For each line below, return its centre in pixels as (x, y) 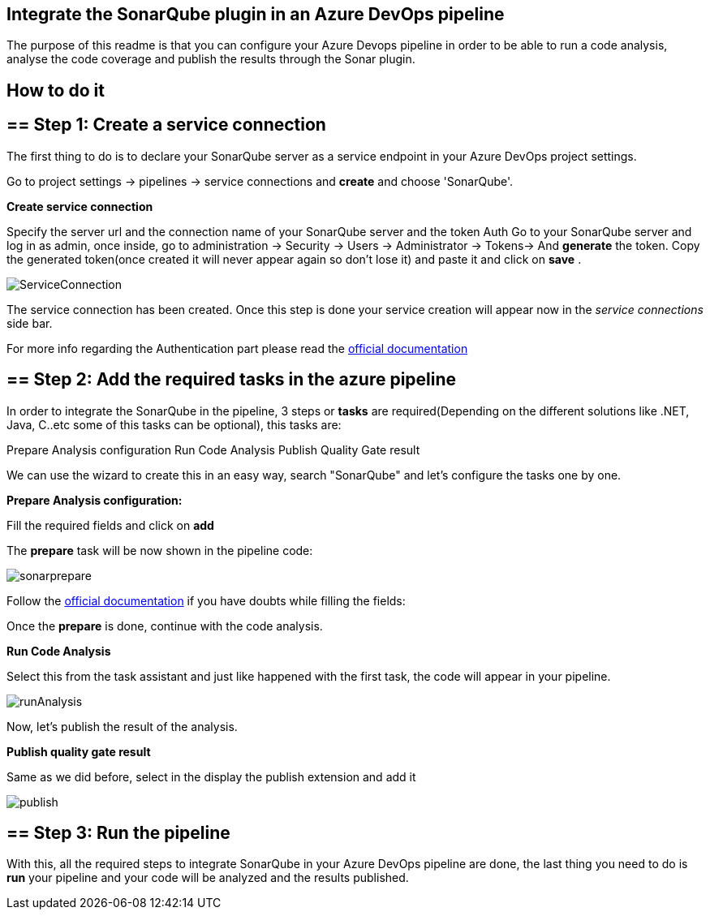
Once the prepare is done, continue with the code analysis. (165, 626)
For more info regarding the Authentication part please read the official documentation (237, 348)
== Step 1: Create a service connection (166, 125)
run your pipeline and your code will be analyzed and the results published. (208, 878)
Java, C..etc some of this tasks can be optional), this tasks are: (174, 424)
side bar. (30, 323)
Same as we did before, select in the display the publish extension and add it (211, 776)
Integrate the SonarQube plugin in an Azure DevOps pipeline (256, 14)
